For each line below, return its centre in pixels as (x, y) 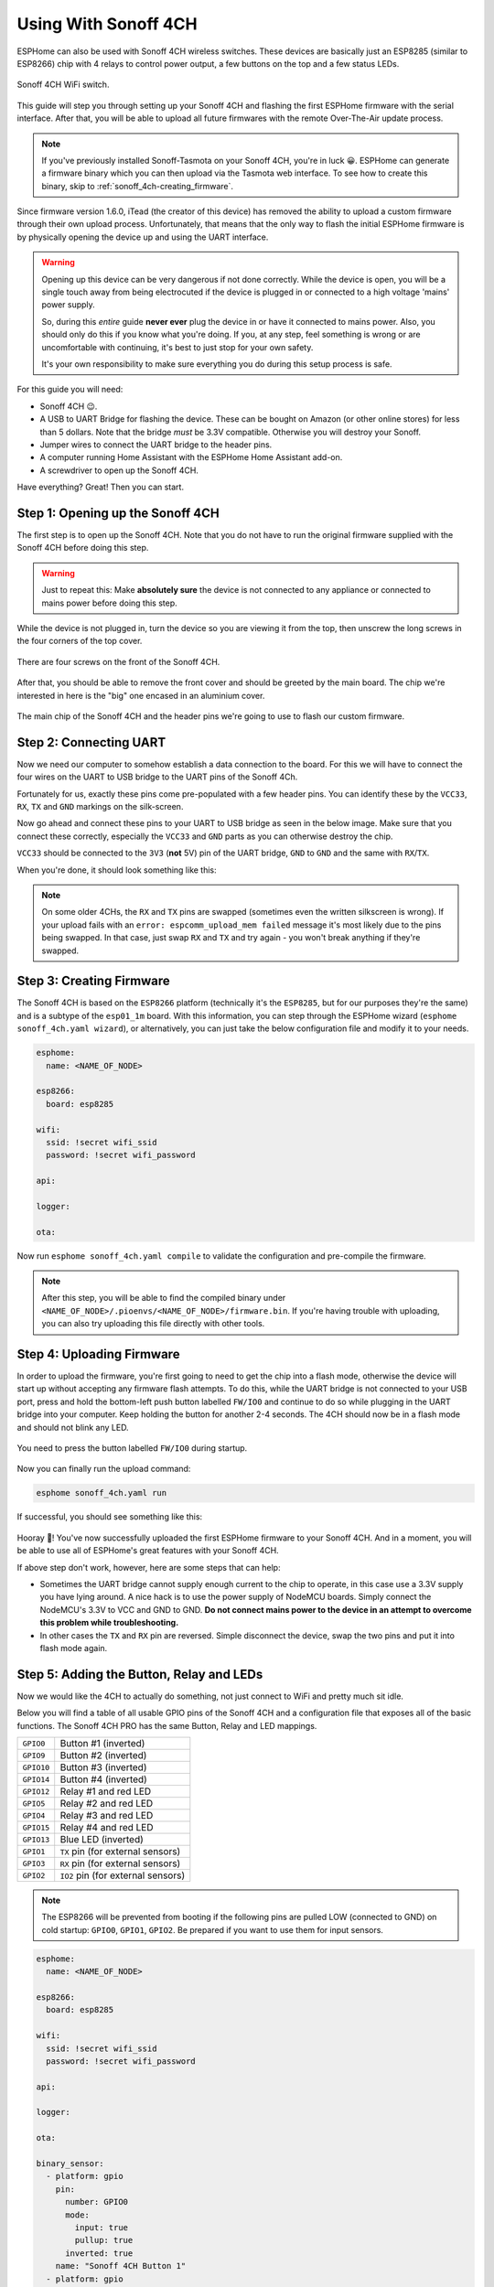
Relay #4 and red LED (107, 1827)
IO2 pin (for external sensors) (123, 1875)
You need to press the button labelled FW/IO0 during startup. (132, 1448)
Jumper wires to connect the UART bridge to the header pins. (156, 445)
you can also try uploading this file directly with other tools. (153, 1324)
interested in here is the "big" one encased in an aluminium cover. (141, 695)
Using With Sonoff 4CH (107, 24)
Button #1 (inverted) (102, 1743)
